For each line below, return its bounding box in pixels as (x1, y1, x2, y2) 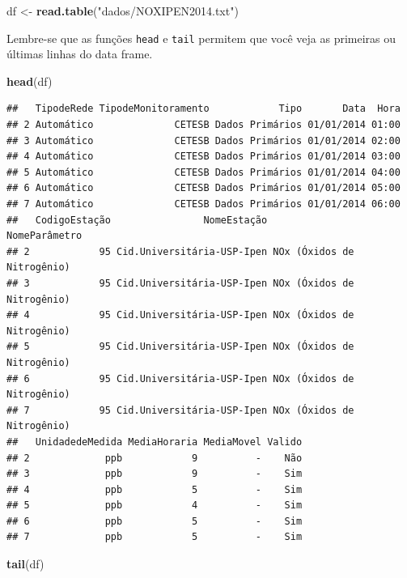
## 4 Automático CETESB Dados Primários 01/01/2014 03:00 (6, 151, 401, 163)
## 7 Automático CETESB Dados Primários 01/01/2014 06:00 (6, 198, 401, 210)
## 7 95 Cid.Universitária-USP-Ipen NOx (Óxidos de (6, 404, 354, 416)
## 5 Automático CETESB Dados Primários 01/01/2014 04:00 (6, 166, 401, 178)
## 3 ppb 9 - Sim (6, 468, 303, 480)
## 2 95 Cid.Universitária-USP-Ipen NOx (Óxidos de (6, 245, 354, 257)
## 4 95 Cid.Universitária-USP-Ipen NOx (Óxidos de (6, 309, 354, 321)
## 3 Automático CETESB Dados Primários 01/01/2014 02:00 (6, 134, 401, 147)
